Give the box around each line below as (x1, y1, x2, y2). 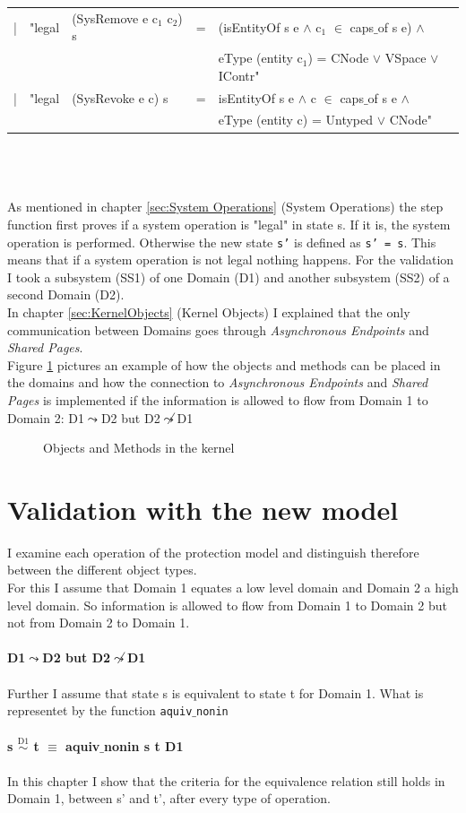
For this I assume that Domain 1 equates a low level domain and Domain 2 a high (7, 578, 459, 597)
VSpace (384, 48, 427, 67)
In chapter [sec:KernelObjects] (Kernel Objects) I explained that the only (7, 302, 410, 321)
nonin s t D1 (104, 736, 184, 755)
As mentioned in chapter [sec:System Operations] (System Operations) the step (7, 197, 444, 216)
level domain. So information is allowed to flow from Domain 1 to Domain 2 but (7, 595, 447, 614)
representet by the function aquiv (7, 701, 193, 720)
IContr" (218, 65, 260, 84)
